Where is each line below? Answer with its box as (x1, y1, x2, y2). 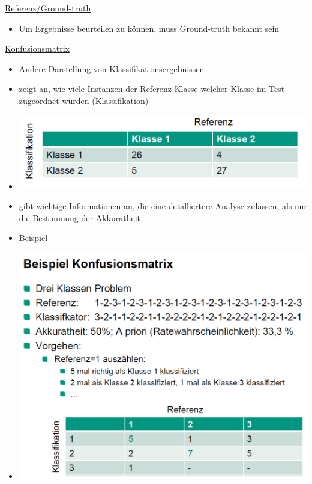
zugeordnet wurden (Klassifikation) (19, 94, 149, 106)
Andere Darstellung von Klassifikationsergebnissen (19, 62, 205, 75)
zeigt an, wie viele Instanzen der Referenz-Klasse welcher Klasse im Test (19, 82, 285, 95)
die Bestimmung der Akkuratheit (19, 211, 140, 224)
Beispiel (19, 231, 48, 244)
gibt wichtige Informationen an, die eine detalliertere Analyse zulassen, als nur (19, 200, 307, 212)
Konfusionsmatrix (5, 42, 70, 55)
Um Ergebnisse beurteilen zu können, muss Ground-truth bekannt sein (19, 22, 280, 34)
